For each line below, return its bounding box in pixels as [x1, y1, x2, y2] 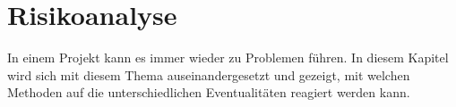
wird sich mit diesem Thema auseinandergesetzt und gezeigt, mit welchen [7, 65, 410, 84]
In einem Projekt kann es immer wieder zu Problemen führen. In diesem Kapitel [7, 48, 449, 67]
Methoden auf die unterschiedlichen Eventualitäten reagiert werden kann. [7, 83, 410, 102]
